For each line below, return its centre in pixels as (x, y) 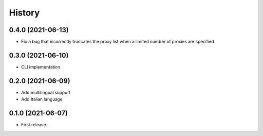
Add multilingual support (46, 92)
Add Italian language (42, 99)
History (24, 13)
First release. (34, 125)
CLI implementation (41, 67)
